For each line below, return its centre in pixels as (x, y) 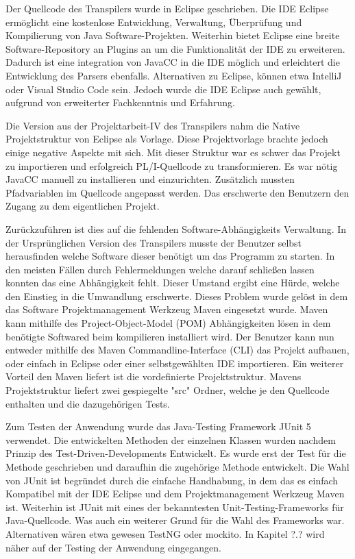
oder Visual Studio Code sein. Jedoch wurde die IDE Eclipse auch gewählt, (163, 89)
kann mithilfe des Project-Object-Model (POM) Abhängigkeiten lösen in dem (168, 323)
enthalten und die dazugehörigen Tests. (88, 403)
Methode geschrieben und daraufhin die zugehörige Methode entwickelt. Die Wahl (177, 467)
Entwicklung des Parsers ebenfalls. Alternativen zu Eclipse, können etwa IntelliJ (174, 75)
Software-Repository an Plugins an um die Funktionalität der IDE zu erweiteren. (175, 48)
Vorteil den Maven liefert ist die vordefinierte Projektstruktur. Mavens (154, 376)
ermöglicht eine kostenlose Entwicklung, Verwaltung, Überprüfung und (154, 22)
